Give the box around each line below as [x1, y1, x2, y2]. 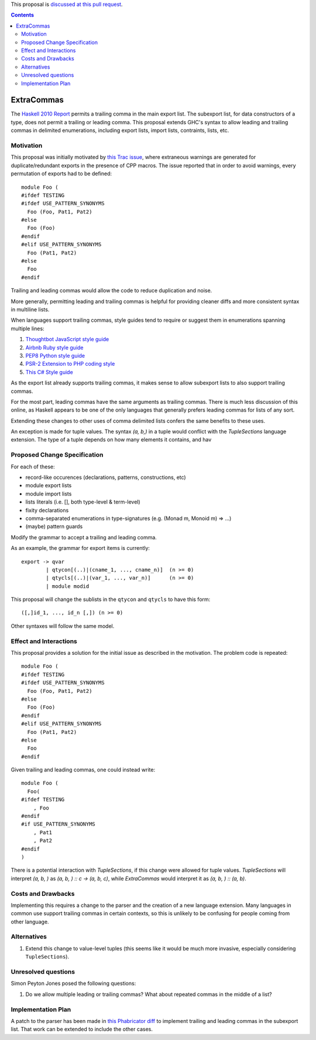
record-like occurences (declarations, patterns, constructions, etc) [25, 474, 187, 481]
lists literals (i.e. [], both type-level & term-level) [25, 498, 140, 505]
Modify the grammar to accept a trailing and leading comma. [11, 533, 157, 541]
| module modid [46, 583, 90, 589]
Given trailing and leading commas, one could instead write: [11, 766, 155, 773]
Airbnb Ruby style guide [25, 344, 84, 351]
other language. [11, 918, 49, 925]
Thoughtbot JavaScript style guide [25, 336, 109, 343]
